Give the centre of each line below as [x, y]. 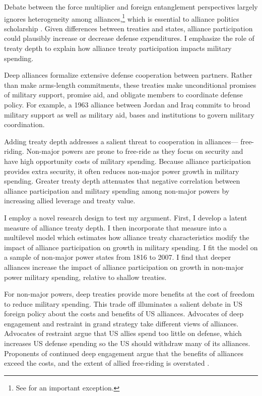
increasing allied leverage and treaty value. [70, 201]
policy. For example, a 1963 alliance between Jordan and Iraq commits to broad [127, 104]
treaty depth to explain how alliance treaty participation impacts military [118, 48]
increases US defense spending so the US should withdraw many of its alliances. [127, 343]
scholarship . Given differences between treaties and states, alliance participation [128, 28]
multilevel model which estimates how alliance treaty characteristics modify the [127, 237]
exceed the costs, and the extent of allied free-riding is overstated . [107, 363]
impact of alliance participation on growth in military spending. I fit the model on [131, 247]
